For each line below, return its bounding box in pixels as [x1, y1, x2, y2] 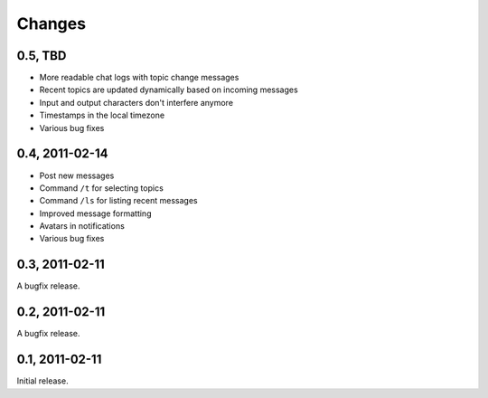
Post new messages [39, 170, 115, 181]
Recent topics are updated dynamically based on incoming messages [39, 84, 298, 95]
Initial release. [16, 375, 69, 386]
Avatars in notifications [39, 221, 126, 232]
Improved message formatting [39, 208, 152, 219]
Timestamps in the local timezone [39, 109, 165, 121]
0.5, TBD [16, 48, 67, 63]
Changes [16, 14, 86, 33]
